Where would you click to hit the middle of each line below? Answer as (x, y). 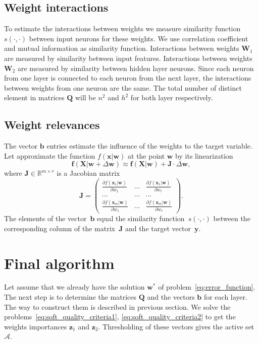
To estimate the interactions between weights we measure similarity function (122, 28)
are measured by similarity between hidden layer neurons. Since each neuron (136, 68)
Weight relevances (52, 125)
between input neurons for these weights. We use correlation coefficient (139, 38)
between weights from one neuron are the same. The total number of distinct (123, 87)
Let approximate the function (50, 155)
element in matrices (34, 97)
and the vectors (171, 297)
